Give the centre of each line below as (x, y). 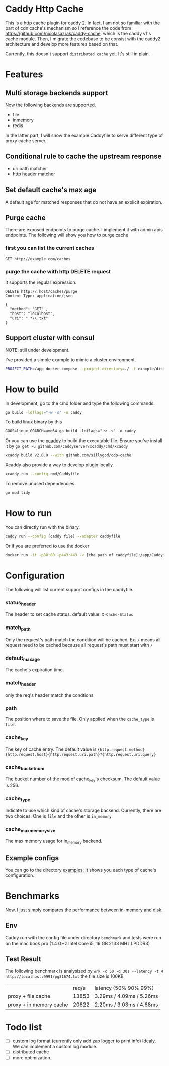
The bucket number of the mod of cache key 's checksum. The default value (83, 779)
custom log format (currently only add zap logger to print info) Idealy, (84, 1041)
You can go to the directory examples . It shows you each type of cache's (81, 870)
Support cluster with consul (50, 338)
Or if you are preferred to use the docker (47, 546)
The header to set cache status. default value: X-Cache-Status (69, 614)
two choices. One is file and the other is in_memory (58, 816)
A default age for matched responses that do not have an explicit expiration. (84, 202)
